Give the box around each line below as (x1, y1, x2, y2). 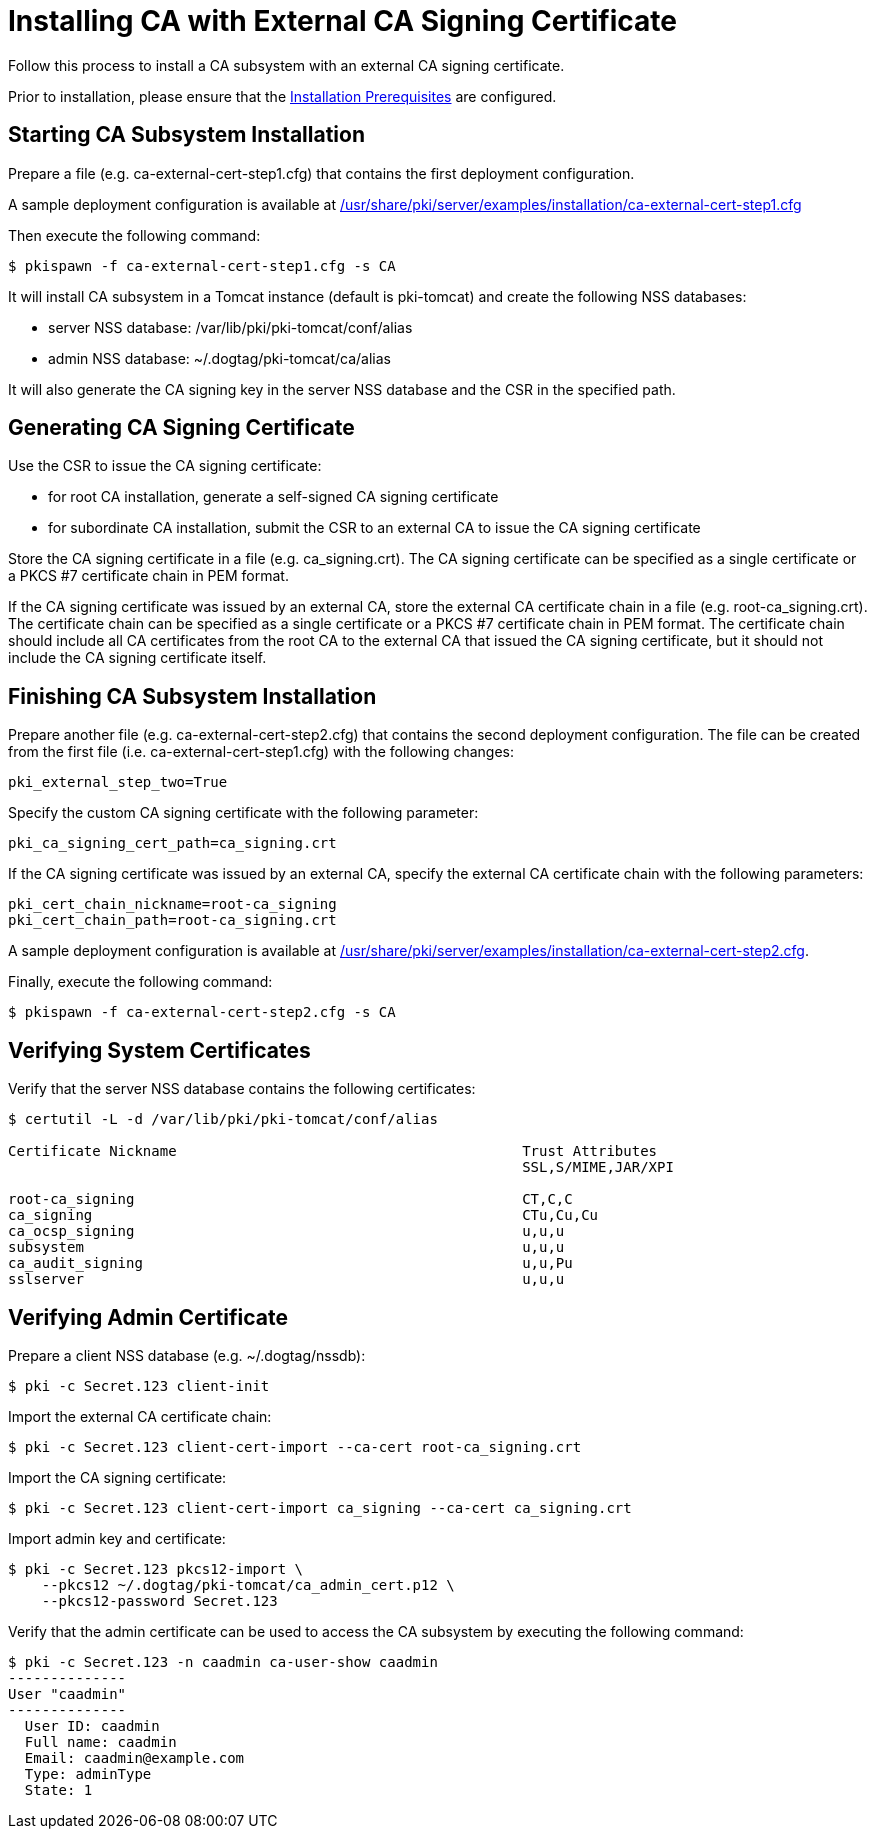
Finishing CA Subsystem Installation (8, 683, 377, 709)
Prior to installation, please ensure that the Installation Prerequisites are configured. (8, 87, 557, 105)
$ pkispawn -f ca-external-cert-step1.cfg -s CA (8, 257, 396, 274)
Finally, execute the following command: (8, 973, 273, 991)
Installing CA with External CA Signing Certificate (8, 4, 677, 38)
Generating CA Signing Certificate (8, 415, 355, 441)
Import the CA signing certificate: (8, 1468, 227, 1486)
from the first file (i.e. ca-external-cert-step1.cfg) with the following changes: (8, 743, 515, 761)
